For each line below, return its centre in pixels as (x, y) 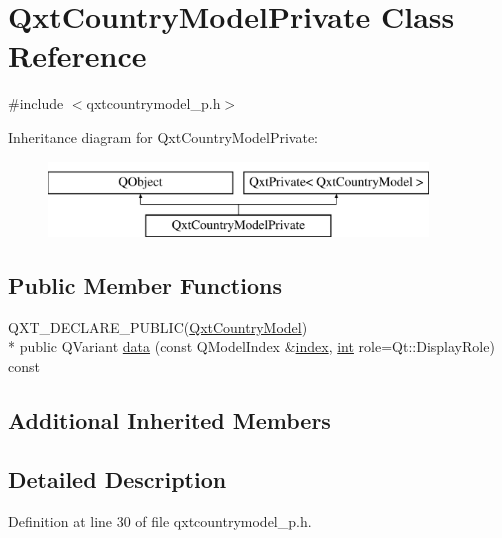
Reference (77, 55)
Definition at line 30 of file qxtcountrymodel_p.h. (160, 520)
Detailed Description (117, 478)
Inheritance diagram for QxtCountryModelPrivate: (163, 136)
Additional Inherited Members (169, 420)
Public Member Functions (145, 285)
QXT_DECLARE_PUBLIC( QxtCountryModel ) (158, 326)
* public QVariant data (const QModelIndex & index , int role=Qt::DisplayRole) (251, 346)
